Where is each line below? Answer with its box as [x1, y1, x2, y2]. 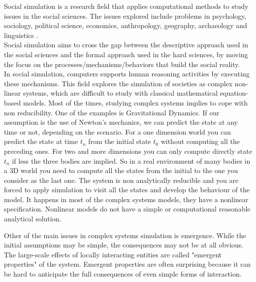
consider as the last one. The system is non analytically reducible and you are [4, 175, 239, 185]
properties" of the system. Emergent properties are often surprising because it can [4, 259, 251, 269]
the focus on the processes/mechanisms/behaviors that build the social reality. [4, 59, 240, 69]
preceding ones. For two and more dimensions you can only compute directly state [4, 145, 252, 156]
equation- [220, 88, 248, 98]
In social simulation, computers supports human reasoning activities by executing [4, 69, 250, 79]
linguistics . [4, 30, 38, 40]
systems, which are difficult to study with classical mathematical [23, 88, 218, 98]
